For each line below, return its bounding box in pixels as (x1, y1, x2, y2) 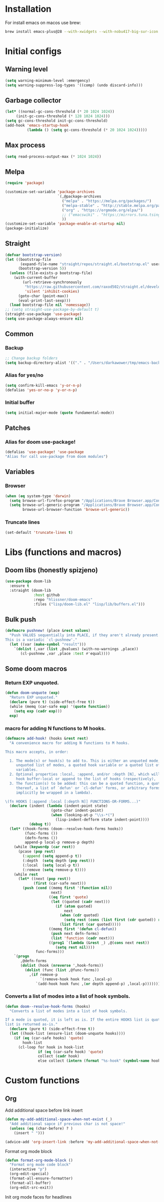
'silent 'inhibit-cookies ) (24, 289, 80, 294)
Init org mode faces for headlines (5, 1194, 72, 1200)
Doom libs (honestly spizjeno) (5, 566, 98, 574)
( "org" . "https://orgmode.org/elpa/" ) (61, 207, 143, 213)
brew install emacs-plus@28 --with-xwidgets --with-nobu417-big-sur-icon (5, 29, 159, 34)
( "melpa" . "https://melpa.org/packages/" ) (61, 199, 152, 203)
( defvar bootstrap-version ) (5, 252, 62, 257)
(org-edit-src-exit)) (9, 1185, 54, 1190)
